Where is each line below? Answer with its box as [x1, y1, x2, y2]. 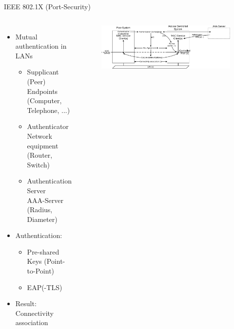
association [15, 317, 48, 328]
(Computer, [27, 95, 62, 106]
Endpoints [27, 86, 58, 96]
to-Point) [27, 266, 55, 276]
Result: [15, 298, 37, 309]
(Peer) [27, 76, 46, 86]
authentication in [15, 41, 67, 51]
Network [27, 130, 52, 141]
